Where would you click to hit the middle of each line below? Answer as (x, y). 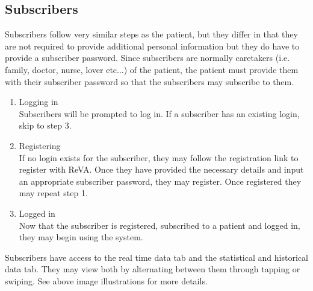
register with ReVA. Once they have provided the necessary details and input (161, 169)
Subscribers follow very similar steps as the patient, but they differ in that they (151, 34)
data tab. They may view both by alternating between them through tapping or (153, 269)
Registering (40, 145)
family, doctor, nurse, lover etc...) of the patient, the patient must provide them (152, 69)
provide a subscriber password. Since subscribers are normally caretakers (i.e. (147, 58)
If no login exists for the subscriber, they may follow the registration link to (159, 157)
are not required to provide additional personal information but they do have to (152, 46)
